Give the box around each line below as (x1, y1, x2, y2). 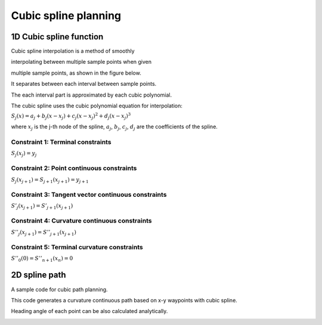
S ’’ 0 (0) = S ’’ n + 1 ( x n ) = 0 (11, 255, 73, 264)
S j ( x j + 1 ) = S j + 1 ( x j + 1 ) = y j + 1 (11, 176, 89, 184)
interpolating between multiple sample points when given (11, 58, 152, 66)
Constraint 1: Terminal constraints (11, 138, 112, 146)
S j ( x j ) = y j (11, 150, 37, 158)
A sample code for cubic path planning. (11, 286, 108, 293)
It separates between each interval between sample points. (11, 81, 157, 88)
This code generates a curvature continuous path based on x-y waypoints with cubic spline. (11, 296, 238, 304)
